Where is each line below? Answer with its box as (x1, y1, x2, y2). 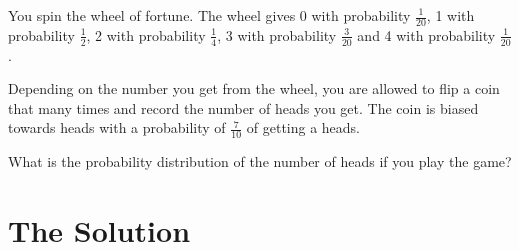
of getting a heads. (246, 117, 361, 138)
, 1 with (426, 5, 475, 25)
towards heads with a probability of (8, 117, 226, 138)
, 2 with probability (86, 24, 206, 45)
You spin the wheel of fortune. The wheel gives (8, 5, 296, 25)
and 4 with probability (357, 24, 496, 45)
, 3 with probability (217, 24, 337, 45)
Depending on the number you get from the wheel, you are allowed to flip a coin (8, 78, 500, 99)
